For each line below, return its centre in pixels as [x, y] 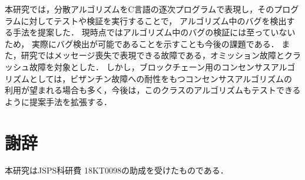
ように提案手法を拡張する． [58, 101]
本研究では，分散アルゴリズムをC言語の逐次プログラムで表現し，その [140, 9]
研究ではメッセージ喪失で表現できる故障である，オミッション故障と [153, 55]
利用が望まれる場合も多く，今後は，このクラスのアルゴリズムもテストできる [153, 90]
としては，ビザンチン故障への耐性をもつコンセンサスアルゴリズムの [161, 78]
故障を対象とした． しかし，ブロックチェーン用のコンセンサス [150, 66]
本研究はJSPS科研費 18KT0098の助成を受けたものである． [117, 170]
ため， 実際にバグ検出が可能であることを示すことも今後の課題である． [142, 43]
